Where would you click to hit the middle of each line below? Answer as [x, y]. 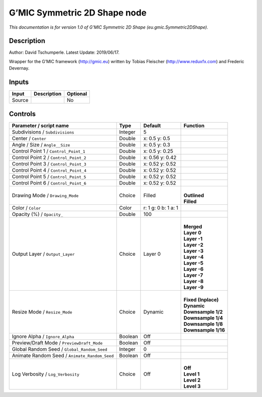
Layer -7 [193, 275]
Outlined [194, 195]
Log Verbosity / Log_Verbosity [46, 374]
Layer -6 [194, 269]
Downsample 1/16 [204, 330]
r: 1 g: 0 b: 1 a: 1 [161, 208]
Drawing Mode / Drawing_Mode [45, 195]
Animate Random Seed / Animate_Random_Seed [63, 355]
